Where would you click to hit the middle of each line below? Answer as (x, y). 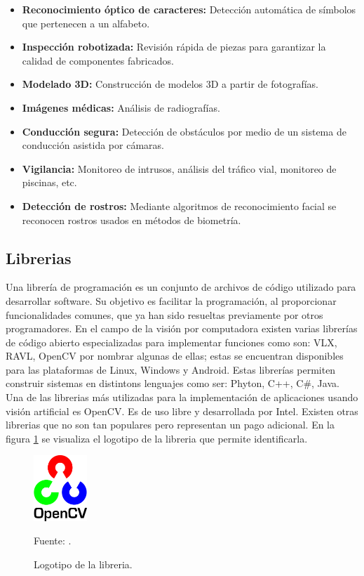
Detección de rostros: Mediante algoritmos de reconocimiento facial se (179, 205)
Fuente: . (53, 541)
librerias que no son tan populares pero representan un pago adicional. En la (170, 425)
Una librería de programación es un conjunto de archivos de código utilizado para (181, 287)
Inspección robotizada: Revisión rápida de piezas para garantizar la (174, 47)
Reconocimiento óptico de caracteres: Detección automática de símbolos (189, 9)
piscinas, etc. (49, 182)
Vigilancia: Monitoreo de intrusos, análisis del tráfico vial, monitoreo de (179, 168)
